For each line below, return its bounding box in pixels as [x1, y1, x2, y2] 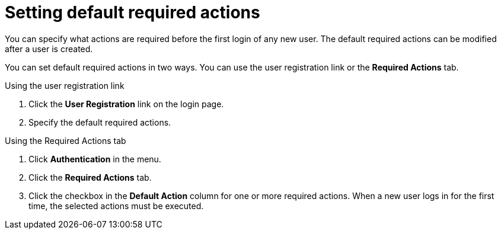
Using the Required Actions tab [5, 135, 126, 146]
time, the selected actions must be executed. [28, 200, 204, 211]
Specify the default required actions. [28, 117, 171, 127]
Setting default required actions [5, 2, 260, 23]
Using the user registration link [5, 80, 125, 91]
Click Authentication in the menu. [28, 153, 161, 164]
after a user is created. [5, 43, 93, 54]
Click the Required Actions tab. [28, 172, 152, 182]
